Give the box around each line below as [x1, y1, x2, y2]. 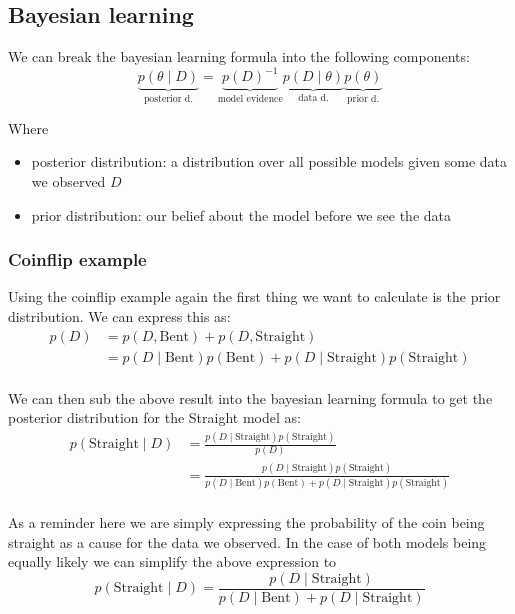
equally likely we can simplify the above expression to [8, 551, 337, 572]
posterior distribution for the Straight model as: [8, 407, 301, 428]
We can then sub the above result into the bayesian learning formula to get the [8, 387, 493, 408]
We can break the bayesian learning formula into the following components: [8, 46, 470, 67]
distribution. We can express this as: [8, 305, 231, 326]
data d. [298, 93, 329, 104]
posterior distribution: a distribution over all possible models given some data [31, 151, 508, 172]
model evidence [217, 94, 283, 105]
